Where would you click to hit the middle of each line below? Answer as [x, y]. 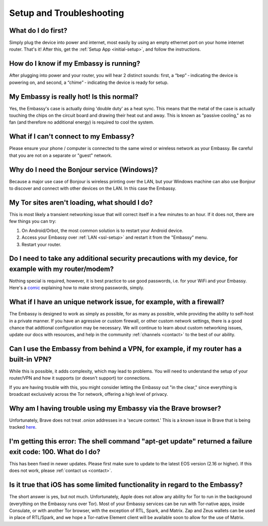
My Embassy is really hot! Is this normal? [74, 97]
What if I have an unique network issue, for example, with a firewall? [117, 302]
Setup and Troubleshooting [67, 13]
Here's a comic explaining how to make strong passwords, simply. [77, 288]
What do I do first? [38, 31]
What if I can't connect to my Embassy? [72, 137]
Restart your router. [41, 244]
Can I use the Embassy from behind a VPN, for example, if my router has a [125, 349]
